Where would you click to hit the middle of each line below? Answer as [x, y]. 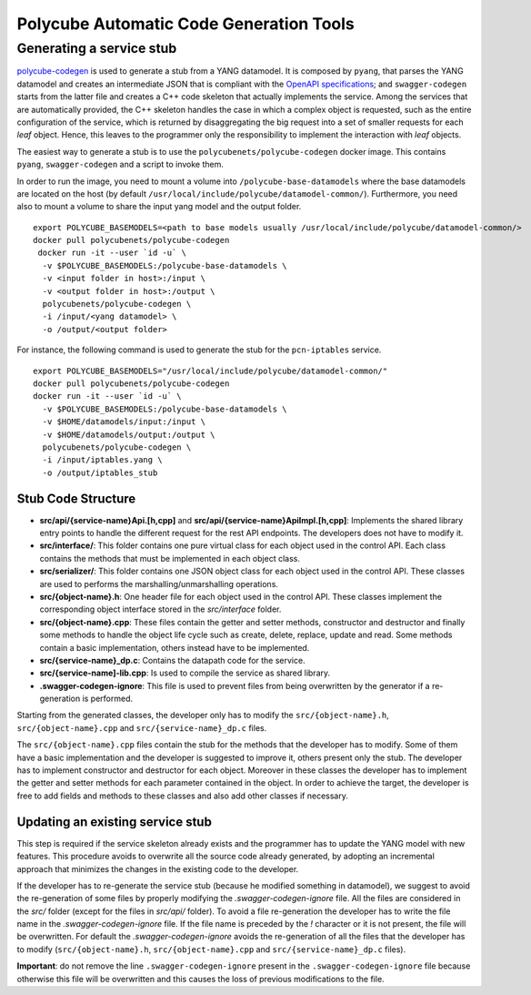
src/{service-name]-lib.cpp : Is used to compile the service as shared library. [185, 673]
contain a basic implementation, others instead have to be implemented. [175, 647]
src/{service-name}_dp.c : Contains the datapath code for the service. [172, 660]
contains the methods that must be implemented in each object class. [170, 558]
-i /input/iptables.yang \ [102, 460]
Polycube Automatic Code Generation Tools [185, 24]
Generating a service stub [97, 48]
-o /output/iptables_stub [100, 472]
